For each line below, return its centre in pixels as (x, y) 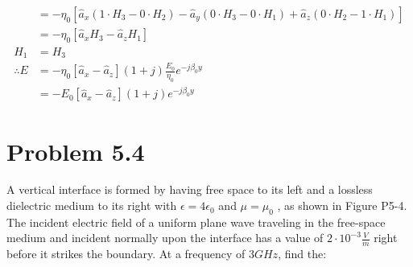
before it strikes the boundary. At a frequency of (126, 254)
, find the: (302, 254)
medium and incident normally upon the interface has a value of (165, 238)
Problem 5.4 (76, 151)
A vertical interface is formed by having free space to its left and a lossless (190, 189)
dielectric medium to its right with (92, 205)
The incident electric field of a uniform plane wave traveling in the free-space (196, 222)
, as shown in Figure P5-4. (342, 205)
